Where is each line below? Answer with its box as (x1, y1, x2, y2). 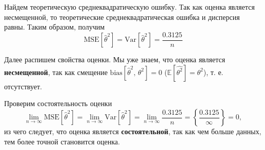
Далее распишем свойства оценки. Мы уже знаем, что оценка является (4, 54, 226, 65)
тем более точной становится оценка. (4, 136, 120, 146)
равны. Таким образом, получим (4, 21, 105, 32)
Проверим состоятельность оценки (4, 98, 112, 109)
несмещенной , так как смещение (4, 66, 108, 77)
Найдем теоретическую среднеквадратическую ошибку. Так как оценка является (4, 2, 255, 12)
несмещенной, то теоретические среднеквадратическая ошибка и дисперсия (4, 11, 240, 22)
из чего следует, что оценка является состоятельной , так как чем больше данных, (4, 126, 261, 137)
